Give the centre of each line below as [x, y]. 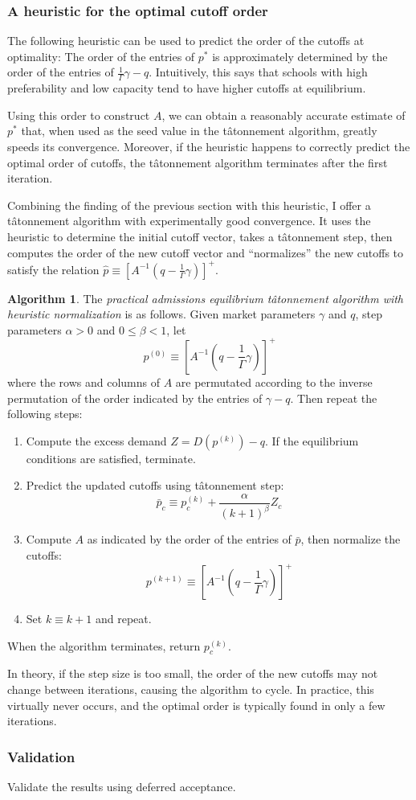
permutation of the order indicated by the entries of [135, 398]
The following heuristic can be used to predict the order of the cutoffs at [186, 41]
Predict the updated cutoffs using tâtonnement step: [155, 485]
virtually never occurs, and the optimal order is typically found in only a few [196, 705]
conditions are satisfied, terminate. [111, 458]
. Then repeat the [334, 398]
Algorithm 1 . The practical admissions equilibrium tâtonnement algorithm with [206, 298]
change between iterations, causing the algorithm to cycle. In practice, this [191, 689]
